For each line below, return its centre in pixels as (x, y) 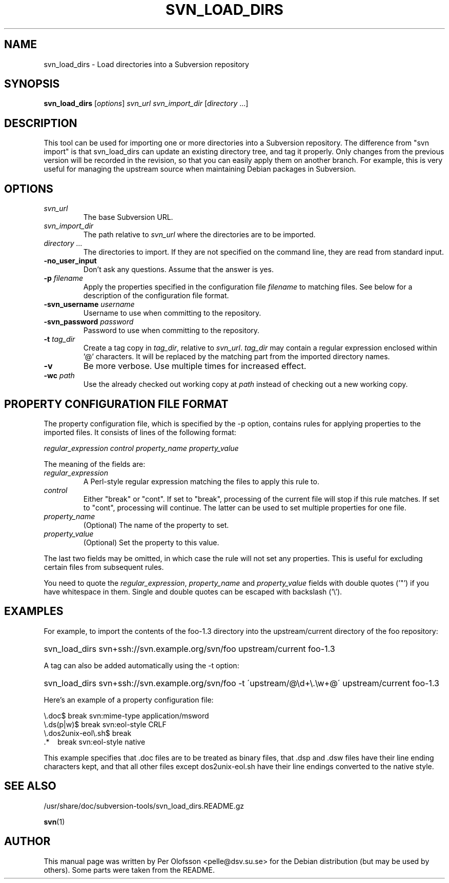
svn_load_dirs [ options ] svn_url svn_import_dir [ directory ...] (146, 104)
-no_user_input (70, 261)
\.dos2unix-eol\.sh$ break (88, 733)
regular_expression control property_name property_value (141, 448)
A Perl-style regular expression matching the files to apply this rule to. (201, 481)
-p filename (63, 278)
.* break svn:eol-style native (95, 742)
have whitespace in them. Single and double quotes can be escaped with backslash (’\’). (193, 591)
